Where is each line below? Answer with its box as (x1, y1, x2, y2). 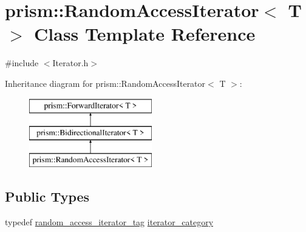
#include (5, 56, 39, 69)
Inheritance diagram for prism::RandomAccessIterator (5, 77, 206, 89)
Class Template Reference (34, 21, 256, 46)
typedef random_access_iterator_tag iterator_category (5, 215, 214, 228)
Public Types (5, 186, 90, 205)
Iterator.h (52, 56, 89, 69)
